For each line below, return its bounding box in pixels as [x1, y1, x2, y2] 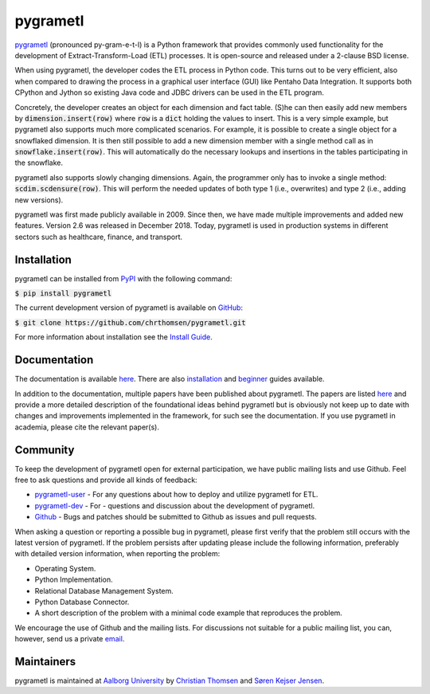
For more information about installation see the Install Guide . [14, 332, 213, 342]
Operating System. [34, 563, 96, 573]
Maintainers [14, 654, 76, 669]
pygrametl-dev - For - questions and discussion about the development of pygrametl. [34, 500, 315, 510]
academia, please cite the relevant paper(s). [14, 422, 159, 432]
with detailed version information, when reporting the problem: [14, 549, 221, 559]
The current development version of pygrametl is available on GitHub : [14, 303, 243, 312]
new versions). [14, 195, 64, 205]
